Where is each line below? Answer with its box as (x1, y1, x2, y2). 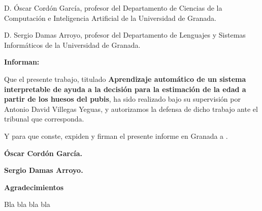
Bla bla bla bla (4, 199, 50, 209)
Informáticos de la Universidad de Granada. (4, 39, 141, 50)
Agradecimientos (4, 182, 64, 192)
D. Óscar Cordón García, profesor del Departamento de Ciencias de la (4, 3, 222, 13)
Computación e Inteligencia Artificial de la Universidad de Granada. (4, 12, 216, 23)
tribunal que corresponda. (4, 113, 84, 124)
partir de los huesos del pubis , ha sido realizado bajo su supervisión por (4, 94, 241, 104)
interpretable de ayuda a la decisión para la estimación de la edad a (4, 83, 246, 94)
